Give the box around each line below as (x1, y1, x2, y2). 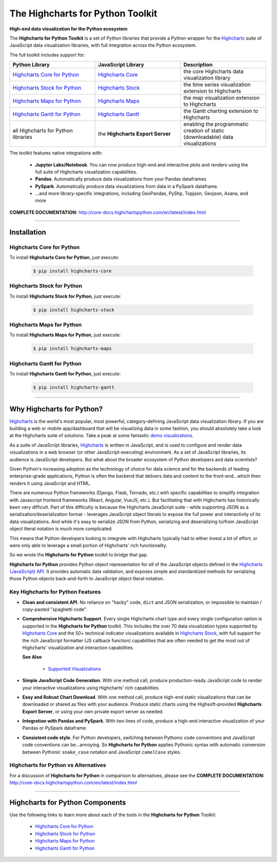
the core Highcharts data (183, 68, 244, 75)
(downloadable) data (183, 134, 233, 141)
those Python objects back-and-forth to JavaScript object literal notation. (9, 576, 164, 582)
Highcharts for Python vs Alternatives (9, 762, 106, 769)
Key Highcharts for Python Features (9, 588, 101, 596)
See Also (22, 654, 42, 660)
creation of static (183, 127, 225, 134)
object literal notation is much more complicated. (9, 526, 113, 532)
